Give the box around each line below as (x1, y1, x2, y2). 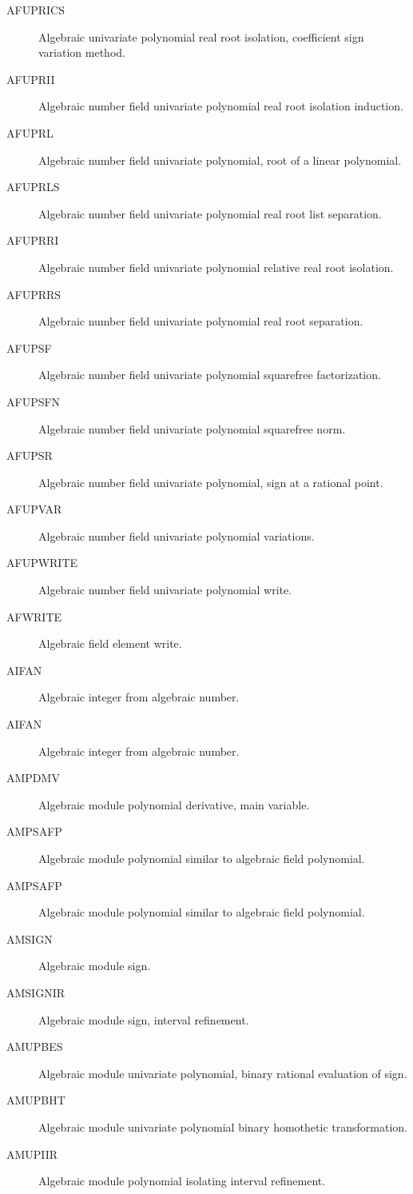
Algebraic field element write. (38, 635, 182, 652)
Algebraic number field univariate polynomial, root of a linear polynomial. (38, 151, 402, 168)
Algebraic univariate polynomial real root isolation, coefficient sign (38, 28, 364, 45)
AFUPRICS (6, 2, 65, 18)
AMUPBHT (6, 1092, 66, 1108)
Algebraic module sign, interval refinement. (38, 1011, 249, 1028)
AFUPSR (6, 447, 53, 464)
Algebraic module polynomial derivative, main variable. (38, 796, 310, 813)
